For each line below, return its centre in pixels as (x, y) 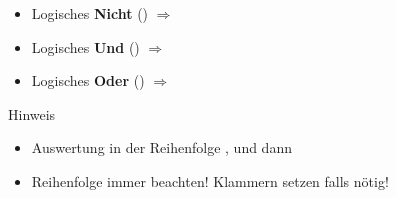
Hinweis (32, 113)
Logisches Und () (85, 46)
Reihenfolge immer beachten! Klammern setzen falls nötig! (210, 180)
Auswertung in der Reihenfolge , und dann (161, 147)
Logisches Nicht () (90, 13)
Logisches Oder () (88, 80)
